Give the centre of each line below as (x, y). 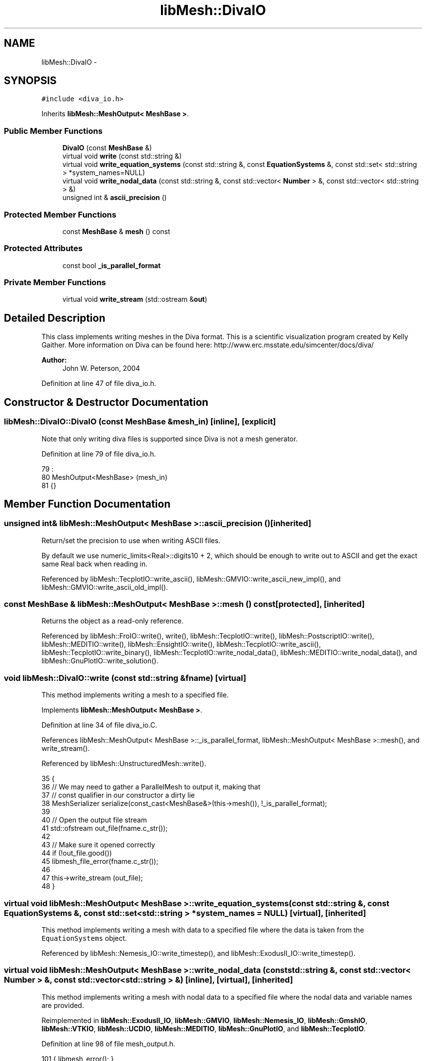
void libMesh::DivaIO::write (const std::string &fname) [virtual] (125, 678)
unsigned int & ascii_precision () (115, 198)
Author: (54, 360)
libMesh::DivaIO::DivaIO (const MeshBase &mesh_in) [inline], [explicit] (140, 422)
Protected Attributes (43, 248)
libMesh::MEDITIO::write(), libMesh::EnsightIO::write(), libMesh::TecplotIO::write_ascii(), (181, 644)
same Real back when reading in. (95, 564)
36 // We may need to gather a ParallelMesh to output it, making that (151, 787)
